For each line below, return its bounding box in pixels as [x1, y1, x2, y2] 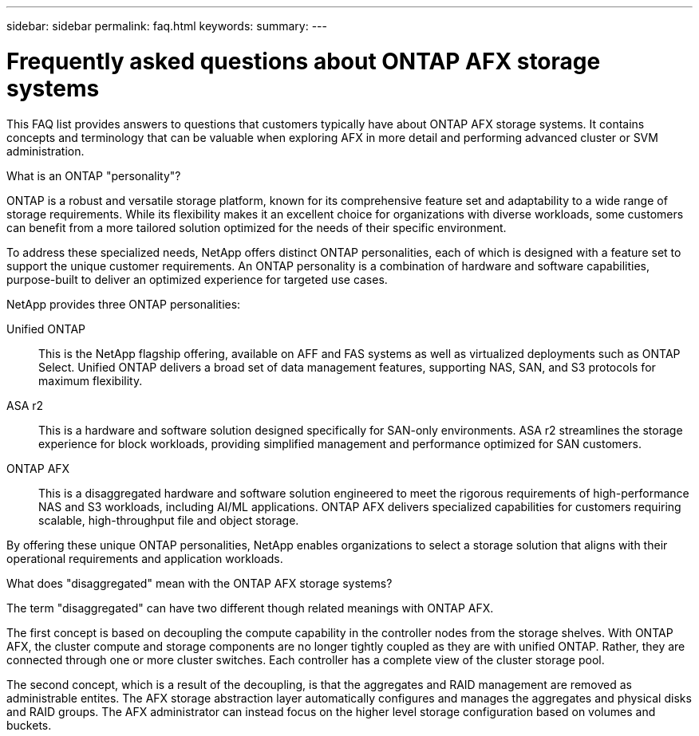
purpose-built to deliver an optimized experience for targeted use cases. [6, 272, 388, 286]
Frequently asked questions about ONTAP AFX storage [6, 47, 601, 75]
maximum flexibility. [38, 373, 143, 388]
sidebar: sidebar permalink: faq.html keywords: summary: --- [6, 19, 327, 33]
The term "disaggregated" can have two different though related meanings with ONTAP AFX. [6, 600, 494, 615]
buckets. [6, 718, 52, 732]
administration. [6, 144, 85, 158]
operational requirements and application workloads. [6, 551, 283, 565]
